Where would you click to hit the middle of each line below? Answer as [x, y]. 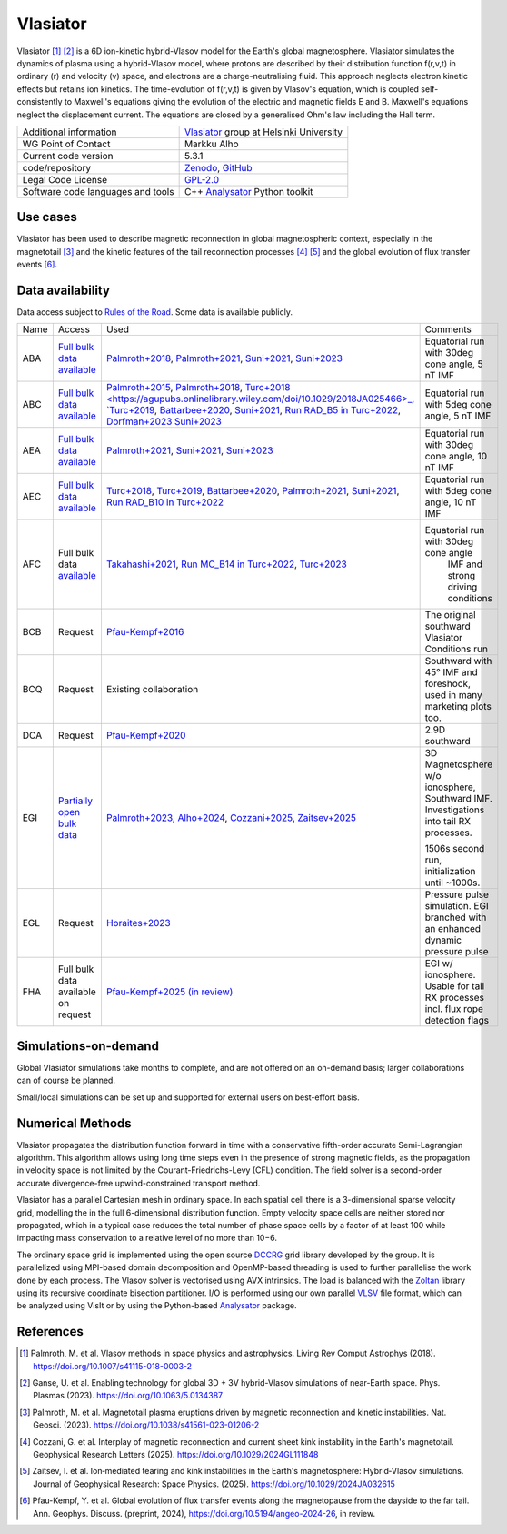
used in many [453, 695]
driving [462, 587]
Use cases [47, 217]
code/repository [57, 167]
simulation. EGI [457, 906]
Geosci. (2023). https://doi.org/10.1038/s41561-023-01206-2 [146, 1425]
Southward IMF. [458, 799]
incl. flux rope [454, 1009]
